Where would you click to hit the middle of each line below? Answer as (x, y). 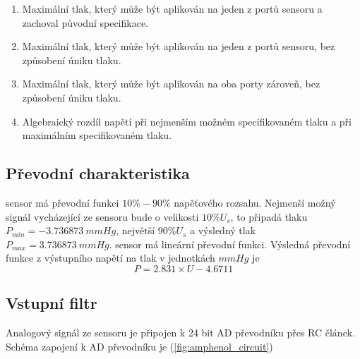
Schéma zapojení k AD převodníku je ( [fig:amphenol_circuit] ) (139, 346)
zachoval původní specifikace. (85, 22)
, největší (136, 230)
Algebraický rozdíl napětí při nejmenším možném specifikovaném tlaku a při (187, 121)
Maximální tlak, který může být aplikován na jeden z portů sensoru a (172, 8)
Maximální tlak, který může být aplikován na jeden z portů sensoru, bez (179, 46)
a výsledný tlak (223, 230)
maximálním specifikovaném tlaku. (97, 135)
